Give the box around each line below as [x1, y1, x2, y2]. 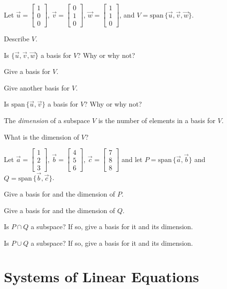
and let [121, 154, 143, 164]
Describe [4, 34, 30, 44]
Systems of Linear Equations [4, 266, 199, 286]
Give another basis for [4, 82, 70, 92]
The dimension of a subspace [4, 115, 90, 126]
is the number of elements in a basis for [98, 115, 216, 126]
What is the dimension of [4, 131, 79, 142]
